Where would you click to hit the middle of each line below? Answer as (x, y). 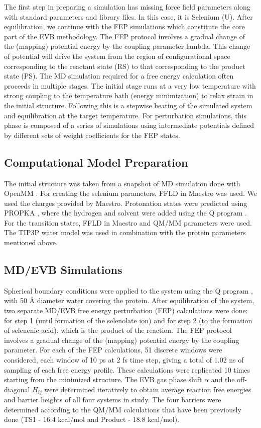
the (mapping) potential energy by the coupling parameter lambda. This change (127, 46)
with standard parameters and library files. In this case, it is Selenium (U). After (128, 16)
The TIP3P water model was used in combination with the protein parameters (125, 232)
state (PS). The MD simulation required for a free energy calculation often (119, 76)
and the (223, 379)
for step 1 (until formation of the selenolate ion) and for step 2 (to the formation (128, 320)
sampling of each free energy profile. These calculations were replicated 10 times (127, 369)
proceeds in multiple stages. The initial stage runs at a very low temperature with (130, 85)
